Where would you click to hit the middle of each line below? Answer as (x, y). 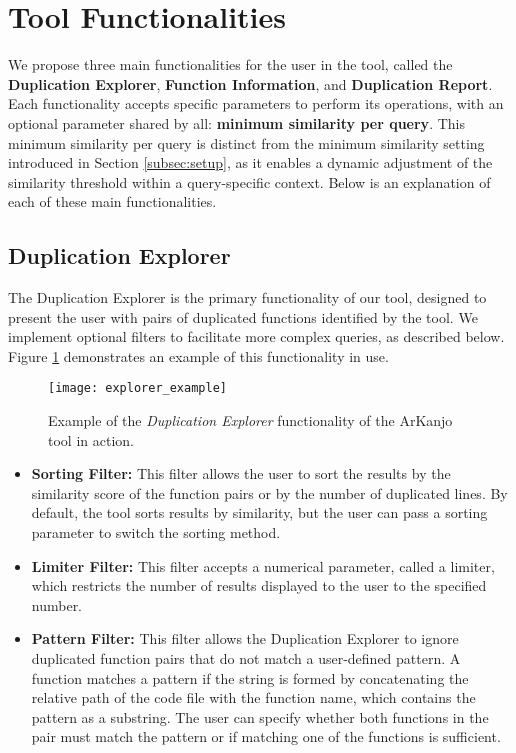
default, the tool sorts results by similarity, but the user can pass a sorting (259, 512)
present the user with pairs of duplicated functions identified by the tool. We (243, 316)
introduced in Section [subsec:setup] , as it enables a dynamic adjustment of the (250, 162)
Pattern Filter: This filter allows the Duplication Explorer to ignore (245, 638)
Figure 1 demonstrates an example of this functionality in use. (198, 355)
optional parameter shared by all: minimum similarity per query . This (236, 122)
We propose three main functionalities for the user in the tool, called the (230, 64)
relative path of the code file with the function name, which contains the (253, 697)
